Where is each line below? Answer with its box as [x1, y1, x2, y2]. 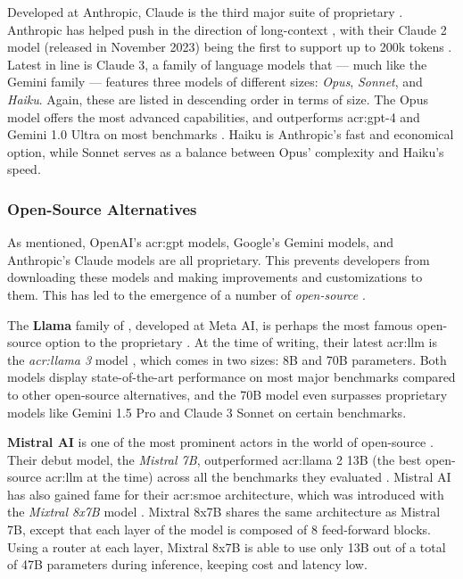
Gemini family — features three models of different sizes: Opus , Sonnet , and [7, 72, 423, 91]
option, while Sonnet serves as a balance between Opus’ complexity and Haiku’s [7, 142, 444, 161]
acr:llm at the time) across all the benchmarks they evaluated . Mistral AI [45, 467, 451, 486]
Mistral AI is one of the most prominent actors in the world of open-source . [7, 433, 434, 451]
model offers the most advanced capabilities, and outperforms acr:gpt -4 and [7, 107, 420, 126]
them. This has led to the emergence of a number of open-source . [7, 285, 366, 303]
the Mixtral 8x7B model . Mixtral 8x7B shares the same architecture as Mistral [7, 502, 441, 521]
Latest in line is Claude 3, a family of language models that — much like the [7, 54, 427, 73]
